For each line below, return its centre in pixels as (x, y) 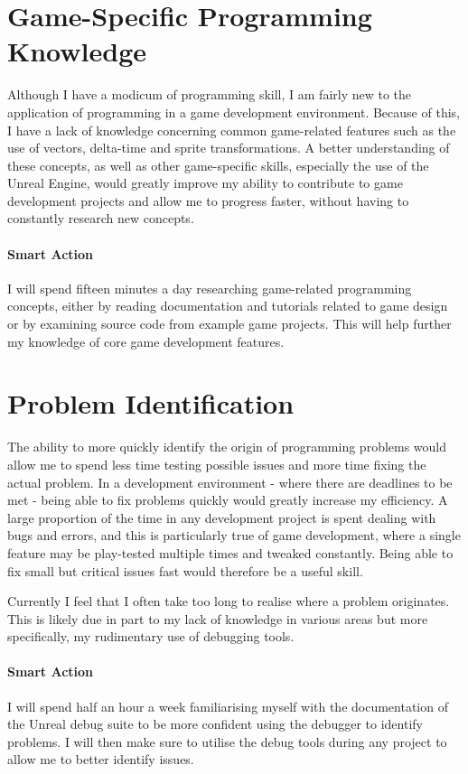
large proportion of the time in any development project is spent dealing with (222, 517)
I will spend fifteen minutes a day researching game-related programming (210, 288)
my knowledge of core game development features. (146, 341)
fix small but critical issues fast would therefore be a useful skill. (185, 570)
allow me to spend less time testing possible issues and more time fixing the (217, 464)
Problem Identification (151, 403)
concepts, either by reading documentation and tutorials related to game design (228, 306)
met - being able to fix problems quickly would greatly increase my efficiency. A (228, 500)
